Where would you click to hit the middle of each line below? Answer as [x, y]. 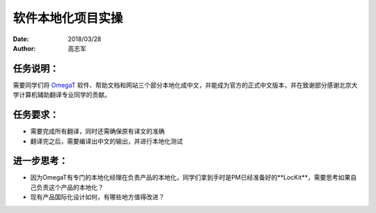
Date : [21, 39]
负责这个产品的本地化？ [70, 187]
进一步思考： [40, 161]
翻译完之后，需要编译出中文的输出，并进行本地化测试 [107, 141]
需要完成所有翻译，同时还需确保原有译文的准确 [97, 132]
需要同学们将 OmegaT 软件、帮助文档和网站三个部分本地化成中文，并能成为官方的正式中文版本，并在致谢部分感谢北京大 [185, 85]
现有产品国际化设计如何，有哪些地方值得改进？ [97, 197]
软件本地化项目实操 [68, 18]
